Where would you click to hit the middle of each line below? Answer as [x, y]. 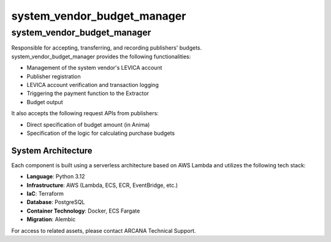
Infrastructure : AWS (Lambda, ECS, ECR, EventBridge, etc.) [102, 185]
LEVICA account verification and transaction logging [93, 85]
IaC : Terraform [45, 194]
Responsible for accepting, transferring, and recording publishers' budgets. [107, 48]
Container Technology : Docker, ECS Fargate [83, 211]
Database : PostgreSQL [56, 202]
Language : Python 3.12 [56, 176]
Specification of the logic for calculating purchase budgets [101, 133]
